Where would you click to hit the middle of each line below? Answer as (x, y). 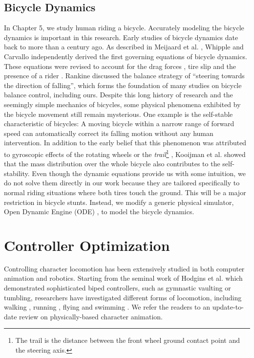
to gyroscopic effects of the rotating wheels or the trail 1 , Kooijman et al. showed (125, 153)
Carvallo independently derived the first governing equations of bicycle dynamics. (126, 56)
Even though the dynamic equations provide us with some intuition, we (139, 173)
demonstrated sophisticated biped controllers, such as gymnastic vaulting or (117, 288)
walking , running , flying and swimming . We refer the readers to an (107, 307)
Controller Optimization (87, 245)
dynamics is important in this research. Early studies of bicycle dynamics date (121, 37)
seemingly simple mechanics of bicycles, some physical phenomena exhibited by (122, 104)
